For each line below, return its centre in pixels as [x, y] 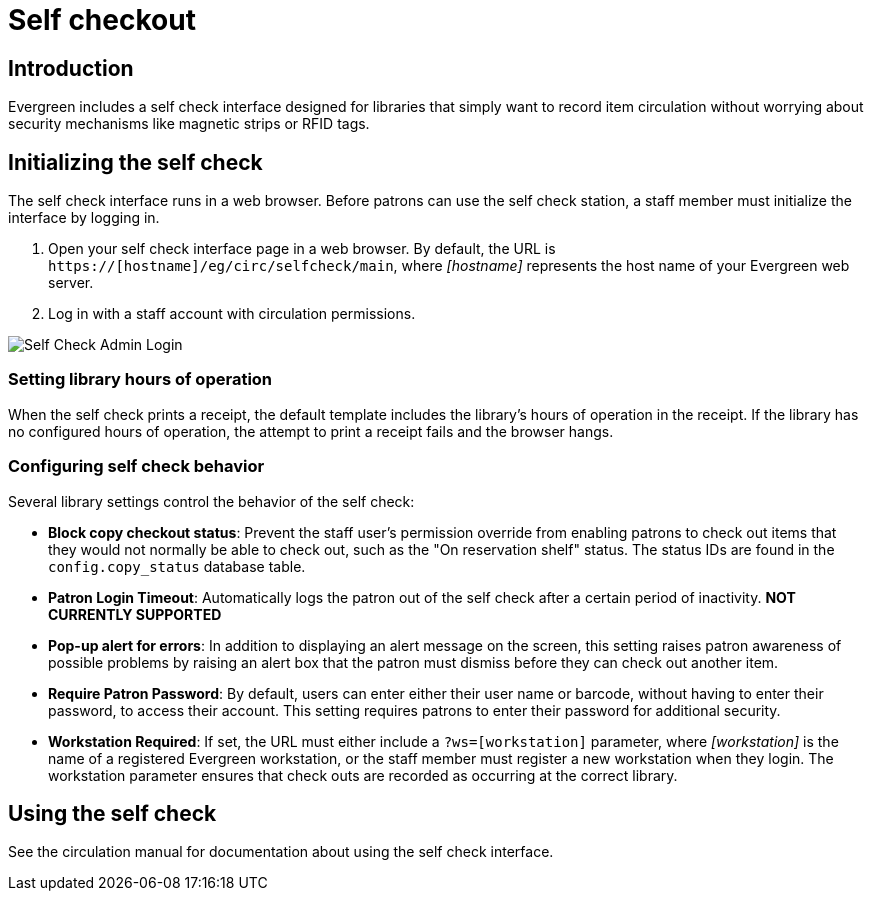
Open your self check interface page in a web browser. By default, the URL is [302, 249]
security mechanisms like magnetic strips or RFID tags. [189, 124]
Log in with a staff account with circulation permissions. [232, 314]
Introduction [71, 68]
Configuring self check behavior [136, 466]
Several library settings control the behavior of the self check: [211, 501]
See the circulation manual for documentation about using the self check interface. [281, 852]
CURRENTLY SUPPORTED [135, 614]
